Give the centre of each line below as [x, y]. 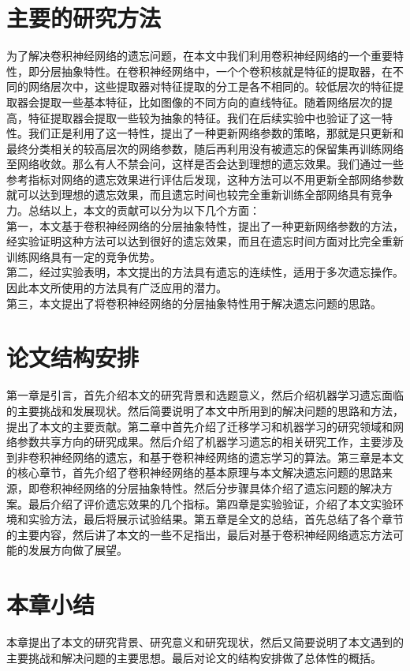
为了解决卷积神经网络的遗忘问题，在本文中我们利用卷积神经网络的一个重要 [199, 56]
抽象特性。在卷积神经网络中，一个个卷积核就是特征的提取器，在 [227, 71]
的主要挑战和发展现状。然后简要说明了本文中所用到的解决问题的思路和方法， [205, 410]
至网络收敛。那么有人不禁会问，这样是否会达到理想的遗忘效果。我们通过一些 [205, 164]
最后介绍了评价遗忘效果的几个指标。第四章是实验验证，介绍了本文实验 [210, 503]
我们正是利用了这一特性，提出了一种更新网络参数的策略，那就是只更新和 [216, 133]
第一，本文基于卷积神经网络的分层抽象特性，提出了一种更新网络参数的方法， [205, 225]
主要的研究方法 [84, 18]
